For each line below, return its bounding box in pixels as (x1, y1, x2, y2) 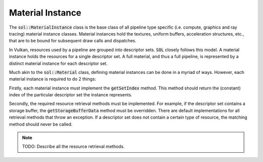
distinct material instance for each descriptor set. (9, 60, 108, 66)
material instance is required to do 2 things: (9, 76, 96, 82)
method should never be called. (9, 121, 73, 127)
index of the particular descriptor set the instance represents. (9, 92, 132, 98)
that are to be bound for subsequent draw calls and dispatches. (9, 38, 136, 44)
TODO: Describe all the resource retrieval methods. (22, 144, 125, 149)
